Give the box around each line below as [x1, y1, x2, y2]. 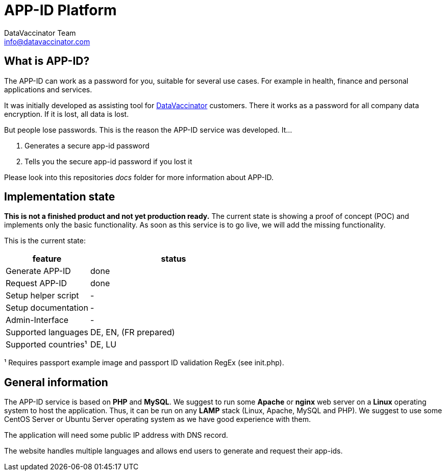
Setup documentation [6, 303, 88, 313]
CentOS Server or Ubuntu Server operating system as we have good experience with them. [4, 415, 311, 424]
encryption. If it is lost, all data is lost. [4, 109, 129, 118]
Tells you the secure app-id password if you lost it [24, 157, 192, 166]
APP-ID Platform [4, 2, 117, 19]
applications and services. [4, 85, 92, 94]
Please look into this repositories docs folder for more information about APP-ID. [4, 172, 274, 182]
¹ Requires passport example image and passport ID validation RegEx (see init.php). [4, 358, 284, 367]
